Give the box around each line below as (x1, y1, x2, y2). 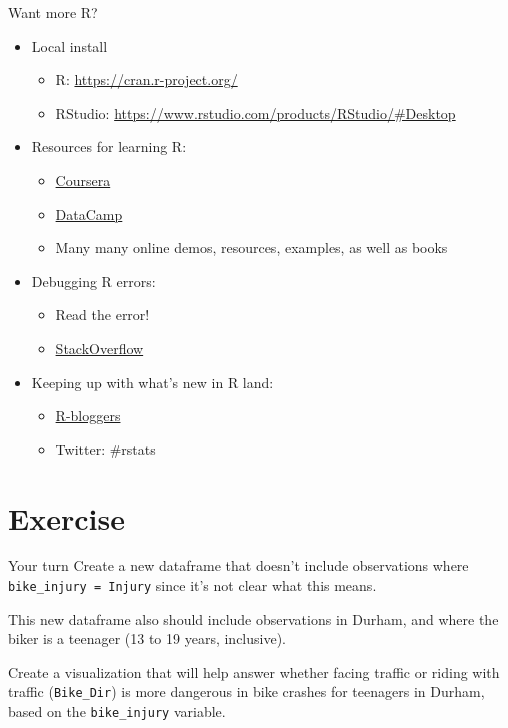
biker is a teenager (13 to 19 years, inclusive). (8, 628, 286, 649)
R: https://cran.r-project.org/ (55, 69, 238, 90)
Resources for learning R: (31, 136, 187, 157)
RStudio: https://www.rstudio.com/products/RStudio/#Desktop (55, 102, 456, 123)
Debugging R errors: (31, 270, 156, 291)
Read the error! (55, 304, 150, 325)
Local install (31, 35, 108, 56)
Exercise (8, 497, 125, 538)
